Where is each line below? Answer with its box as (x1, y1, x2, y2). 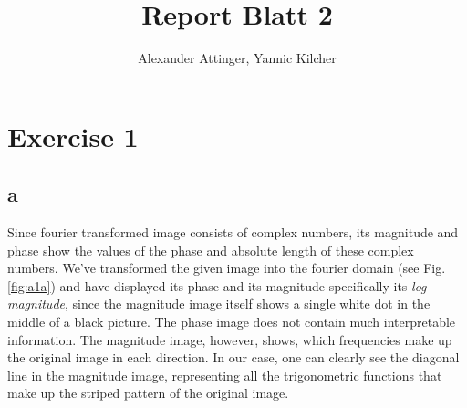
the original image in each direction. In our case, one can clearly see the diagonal (7, 348, 460, 367)
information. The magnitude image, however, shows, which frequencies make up (7, 330, 452, 349)
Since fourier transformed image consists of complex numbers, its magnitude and (7, 223, 459, 242)
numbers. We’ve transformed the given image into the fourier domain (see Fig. (7, 258, 446, 277)
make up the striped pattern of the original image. (7, 383, 289, 403)
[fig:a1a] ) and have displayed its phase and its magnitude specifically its (7, 276, 408, 295)
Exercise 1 (7, 117, 139, 154)
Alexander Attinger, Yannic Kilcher (138, 48, 337, 68)
